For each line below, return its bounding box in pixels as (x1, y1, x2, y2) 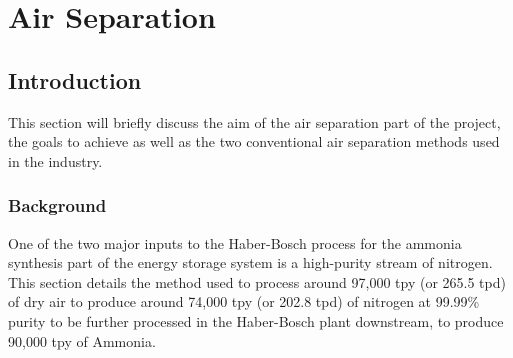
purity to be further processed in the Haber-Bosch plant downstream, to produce (8, 310, 504, 331)
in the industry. (8, 150, 103, 171)
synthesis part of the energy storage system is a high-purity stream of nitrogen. (8, 252, 493, 273)
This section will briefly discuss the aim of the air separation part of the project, (8, 111, 501, 132)
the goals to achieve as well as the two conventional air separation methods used (8, 131, 500, 152)
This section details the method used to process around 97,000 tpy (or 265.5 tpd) (8, 271, 506, 292)
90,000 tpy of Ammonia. (8, 330, 156, 351)
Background (8, 193, 107, 218)
